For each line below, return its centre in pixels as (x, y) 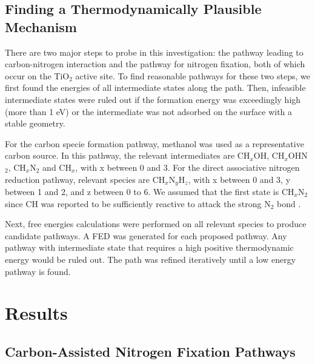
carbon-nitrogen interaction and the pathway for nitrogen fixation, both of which (155, 64)
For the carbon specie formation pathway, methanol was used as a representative (154, 143)
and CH (57, 167)
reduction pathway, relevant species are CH (85, 179)
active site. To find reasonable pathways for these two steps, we (193, 75)
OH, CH (269, 155)
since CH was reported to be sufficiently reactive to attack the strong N (138, 203)
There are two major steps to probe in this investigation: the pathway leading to (154, 52)
